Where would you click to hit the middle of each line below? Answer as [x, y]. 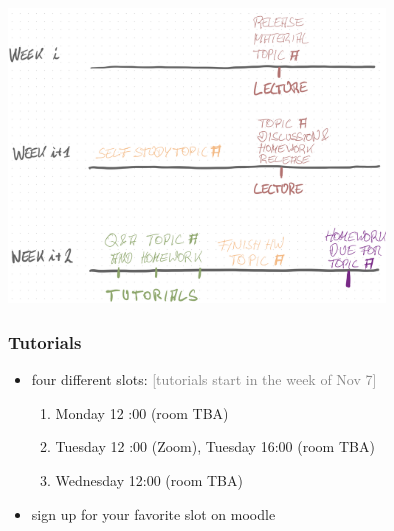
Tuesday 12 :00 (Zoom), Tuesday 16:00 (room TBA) [215, 446]
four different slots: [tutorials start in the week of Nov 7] [204, 379]
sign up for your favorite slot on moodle [153, 513]
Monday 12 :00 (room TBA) [142, 412]
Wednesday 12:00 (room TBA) [149, 479]
